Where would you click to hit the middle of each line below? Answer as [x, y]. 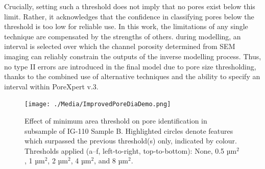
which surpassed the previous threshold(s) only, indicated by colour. [131, 141]
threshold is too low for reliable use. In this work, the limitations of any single [126, 26]
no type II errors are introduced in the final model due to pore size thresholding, [130, 66]
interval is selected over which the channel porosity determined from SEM [120, 46]
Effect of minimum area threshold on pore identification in [116, 120]
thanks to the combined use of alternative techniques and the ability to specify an [132, 76]
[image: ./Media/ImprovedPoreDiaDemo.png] [98, 104]
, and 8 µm [111, 161]
